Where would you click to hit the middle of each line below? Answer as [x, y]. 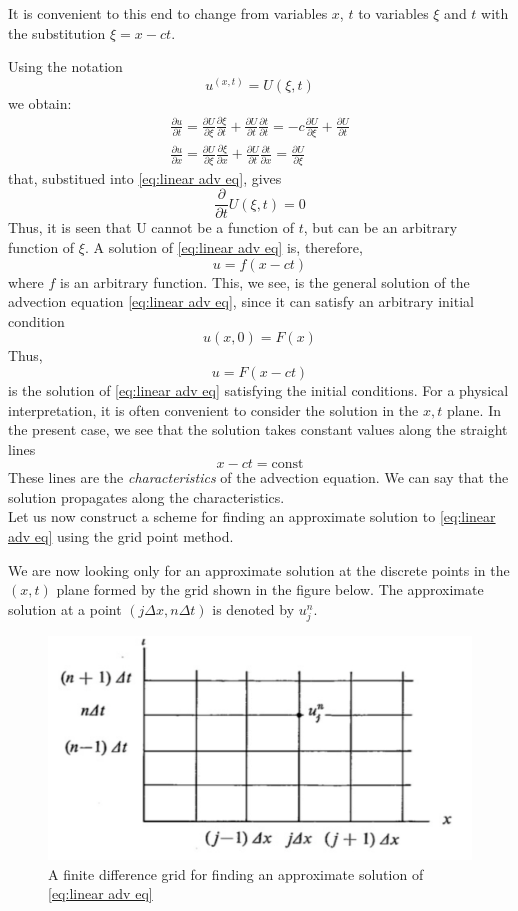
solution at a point [65, 608]
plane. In [473, 409]
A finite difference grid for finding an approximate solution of [236, 873]
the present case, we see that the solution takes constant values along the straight [258, 429]
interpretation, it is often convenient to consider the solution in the [213, 409]
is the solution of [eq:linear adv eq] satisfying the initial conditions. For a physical [258, 389]
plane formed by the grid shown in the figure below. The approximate [270, 589]
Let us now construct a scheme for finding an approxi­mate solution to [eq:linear [252, 516]
